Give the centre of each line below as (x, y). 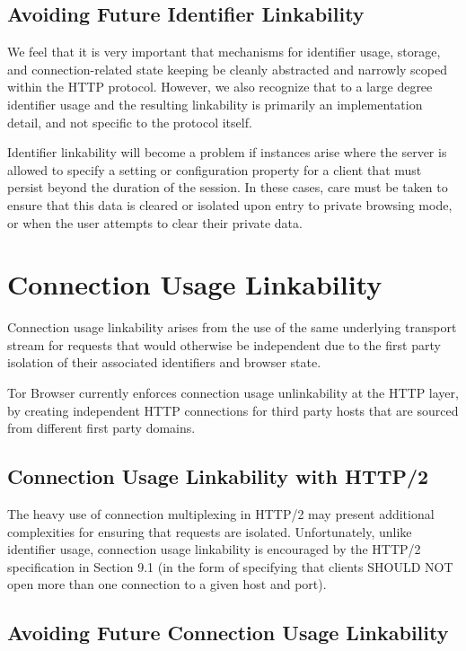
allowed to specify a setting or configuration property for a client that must (215, 169)
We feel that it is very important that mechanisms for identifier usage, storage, (224, 52)
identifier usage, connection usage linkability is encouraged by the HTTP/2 (214, 549)
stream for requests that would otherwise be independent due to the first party (224, 344)
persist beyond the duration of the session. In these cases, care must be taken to (228, 187)
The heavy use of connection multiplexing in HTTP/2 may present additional (221, 514)
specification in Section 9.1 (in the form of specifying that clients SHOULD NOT (230, 566)
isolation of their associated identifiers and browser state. (164, 362)
